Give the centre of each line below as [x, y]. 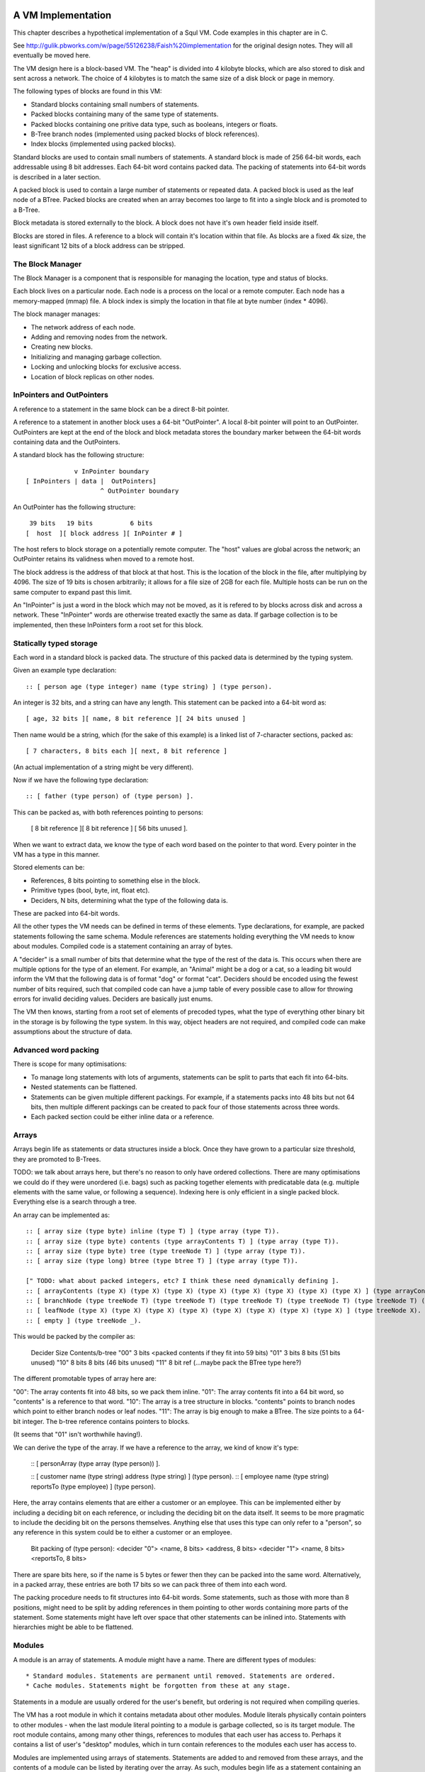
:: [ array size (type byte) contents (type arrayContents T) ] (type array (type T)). [183, 1241]
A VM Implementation [62, 15]
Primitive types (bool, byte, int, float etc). [90, 890]
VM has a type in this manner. [57, 854]
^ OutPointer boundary [140, 491]
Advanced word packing [56, 1050]
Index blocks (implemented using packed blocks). [103, 144]
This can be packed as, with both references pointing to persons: [108, 812]
